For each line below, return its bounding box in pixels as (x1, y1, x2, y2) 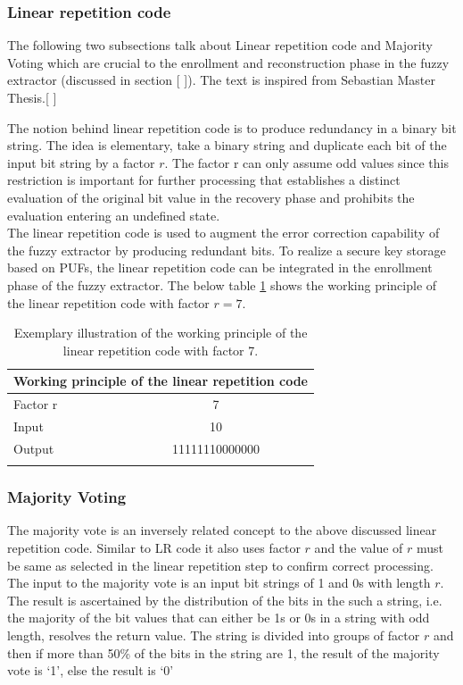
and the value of (314, 539, 403, 556)
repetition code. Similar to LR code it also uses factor (7, 539, 301, 556)
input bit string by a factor (7, 153, 155, 171)
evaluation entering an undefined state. (7, 205, 220, 224)
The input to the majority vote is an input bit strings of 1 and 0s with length (7, 573, 431, 592)
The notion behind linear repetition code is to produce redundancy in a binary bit (7, 118, 457, 137)
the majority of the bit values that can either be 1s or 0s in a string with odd (7, 608, 430, 627)
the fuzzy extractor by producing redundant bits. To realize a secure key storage (7, 240, 446, 259)
